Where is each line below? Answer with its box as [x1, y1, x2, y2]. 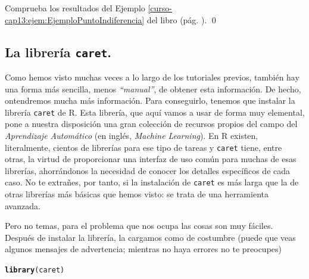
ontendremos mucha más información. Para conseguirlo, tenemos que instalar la [5, 94, 295, 107]
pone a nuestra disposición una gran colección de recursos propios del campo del [5, 117, 298, 130]
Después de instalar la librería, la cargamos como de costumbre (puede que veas [5, 231, 296, 243]
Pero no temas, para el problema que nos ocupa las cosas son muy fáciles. [5, 219, 273, 232]
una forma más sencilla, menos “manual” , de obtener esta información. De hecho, [5, 82, 301, 95]
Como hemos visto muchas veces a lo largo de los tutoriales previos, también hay [5, 70, 299, 83]
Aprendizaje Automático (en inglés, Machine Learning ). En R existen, [5, 129, 258, 141]
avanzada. [5, 199, 40, 212]
